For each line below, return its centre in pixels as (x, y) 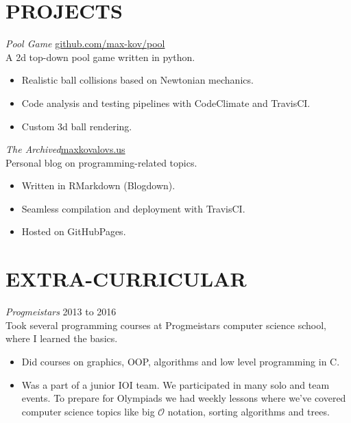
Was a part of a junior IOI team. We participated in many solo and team (175, 384)
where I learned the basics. (62, 338)
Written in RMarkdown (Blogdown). (98, 185)
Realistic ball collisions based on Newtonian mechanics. (137, 80)
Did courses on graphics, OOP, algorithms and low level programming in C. (181, 361)
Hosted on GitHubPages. (74, 231)
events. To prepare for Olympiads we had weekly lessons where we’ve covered (184, 398)
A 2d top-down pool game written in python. (100, 57)
